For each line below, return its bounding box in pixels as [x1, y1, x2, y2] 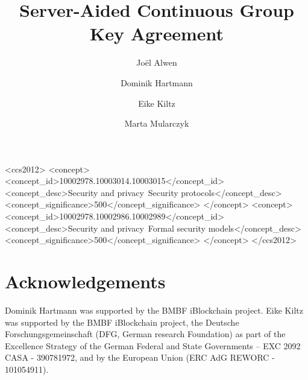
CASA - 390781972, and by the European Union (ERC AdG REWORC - [5, 351, 275, 364]
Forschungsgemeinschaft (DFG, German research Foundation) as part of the [5, 328, 286, 340]
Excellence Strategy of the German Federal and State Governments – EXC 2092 [5, 339, 301, 352]
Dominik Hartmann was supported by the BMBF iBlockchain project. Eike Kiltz [5, 303, 303, 316]
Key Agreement [89, 21, 224, 46]
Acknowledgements [5, 269, 166, 294]
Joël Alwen [136, 56, 177, 69]
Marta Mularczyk [124, 117, 189, 130]
